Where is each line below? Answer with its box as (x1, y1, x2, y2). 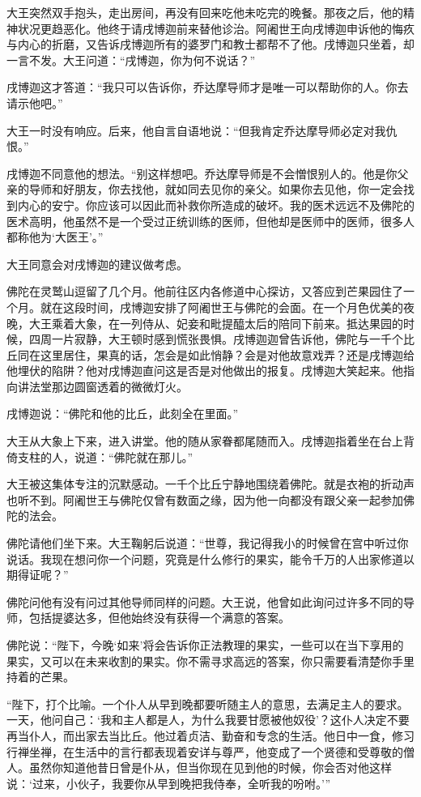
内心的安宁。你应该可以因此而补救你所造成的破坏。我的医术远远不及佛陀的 (17, 196, 415, 213)
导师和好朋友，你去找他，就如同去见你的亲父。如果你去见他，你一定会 (28, 181, 403, 198)
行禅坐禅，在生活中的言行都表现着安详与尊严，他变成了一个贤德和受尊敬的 (6, 743, 403, 760)
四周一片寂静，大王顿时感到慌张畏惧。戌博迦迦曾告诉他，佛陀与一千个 (28, 330, 403, 347)
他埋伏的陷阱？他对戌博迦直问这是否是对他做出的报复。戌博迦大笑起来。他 (6, 362, 403, 379)
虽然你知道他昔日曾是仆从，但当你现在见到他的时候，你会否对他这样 (28, 759, 392, 776)
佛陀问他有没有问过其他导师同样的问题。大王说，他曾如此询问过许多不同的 (6, 593, 403, 610)
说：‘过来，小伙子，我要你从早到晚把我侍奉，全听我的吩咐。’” (6, 774, 331, 791)
